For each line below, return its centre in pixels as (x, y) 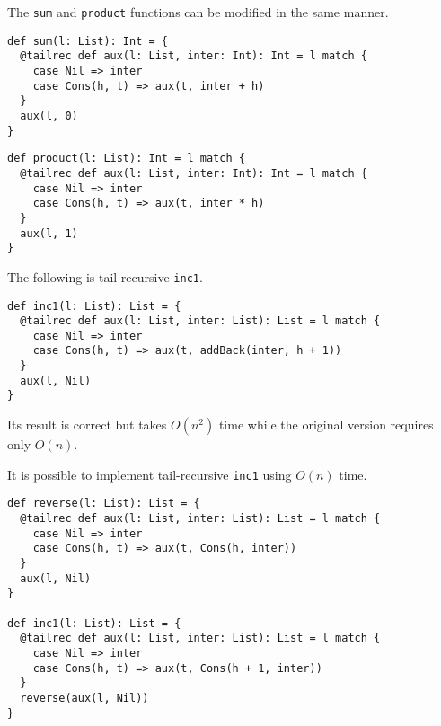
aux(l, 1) (49, 233)
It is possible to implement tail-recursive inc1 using (150, 474)
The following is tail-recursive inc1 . (105, 276)
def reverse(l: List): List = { (104, 504)
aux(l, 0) (49, 115)
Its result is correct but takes (87, 425)
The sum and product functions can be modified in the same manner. (198, 12)
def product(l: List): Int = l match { (126, 159)
